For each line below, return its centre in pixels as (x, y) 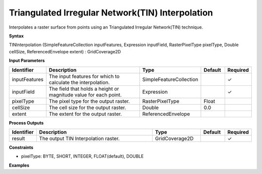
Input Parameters (27, 61)
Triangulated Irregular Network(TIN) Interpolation (111, 13)
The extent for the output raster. (85, 114)
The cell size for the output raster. (87, 108)
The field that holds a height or (84, 89)
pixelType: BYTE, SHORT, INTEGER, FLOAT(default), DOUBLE (82, 156)
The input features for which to (84, 76)
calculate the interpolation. (79, 82)
